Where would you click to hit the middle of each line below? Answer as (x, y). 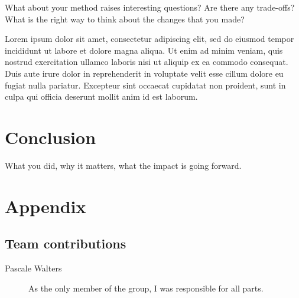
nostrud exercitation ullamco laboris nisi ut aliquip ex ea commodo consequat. (147, 62)
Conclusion (51, 137)
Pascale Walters (33, 268)
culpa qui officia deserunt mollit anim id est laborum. (101, 96)
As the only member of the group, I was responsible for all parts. (146, 288)
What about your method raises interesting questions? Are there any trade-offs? (150, 7)
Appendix (45, 206)
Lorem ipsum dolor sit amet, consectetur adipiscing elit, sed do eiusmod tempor (149, 39)
